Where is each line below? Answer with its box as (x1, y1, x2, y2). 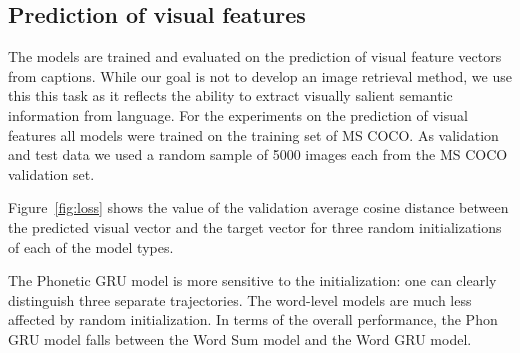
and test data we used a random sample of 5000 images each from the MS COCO (8, 144, 508, 165)
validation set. (8, 163, 95, 184)
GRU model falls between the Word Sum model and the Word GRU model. (8, 328, 472, 349)
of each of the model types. (8, 236, 174, 257)
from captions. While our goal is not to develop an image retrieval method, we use (8, 65, 512, 86)
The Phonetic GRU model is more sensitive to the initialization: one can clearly (8, 270, 497, 291)
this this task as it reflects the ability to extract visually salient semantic (8, 85, 453, 106)
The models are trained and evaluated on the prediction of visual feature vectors (8, 46, 502, 67)
